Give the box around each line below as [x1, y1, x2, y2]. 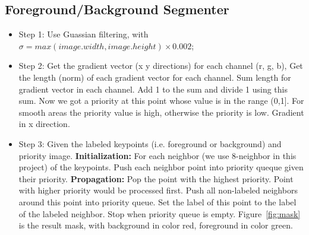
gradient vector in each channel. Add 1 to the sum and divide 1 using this [18, 82, 288, 95]
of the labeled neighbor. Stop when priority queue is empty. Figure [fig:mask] [18, 207, 301, 220]
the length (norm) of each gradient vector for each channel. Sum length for [18, 71, 291, 83]
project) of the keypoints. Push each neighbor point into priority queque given [18, 161, 304, 173]
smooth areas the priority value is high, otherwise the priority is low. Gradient [18, 106, 304, 118]
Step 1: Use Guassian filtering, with [18, 28, 149, 40]
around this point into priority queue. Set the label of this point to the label [18, 195, 297, 208]
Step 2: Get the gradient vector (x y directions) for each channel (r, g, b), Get [18, 59, 303, 72]
